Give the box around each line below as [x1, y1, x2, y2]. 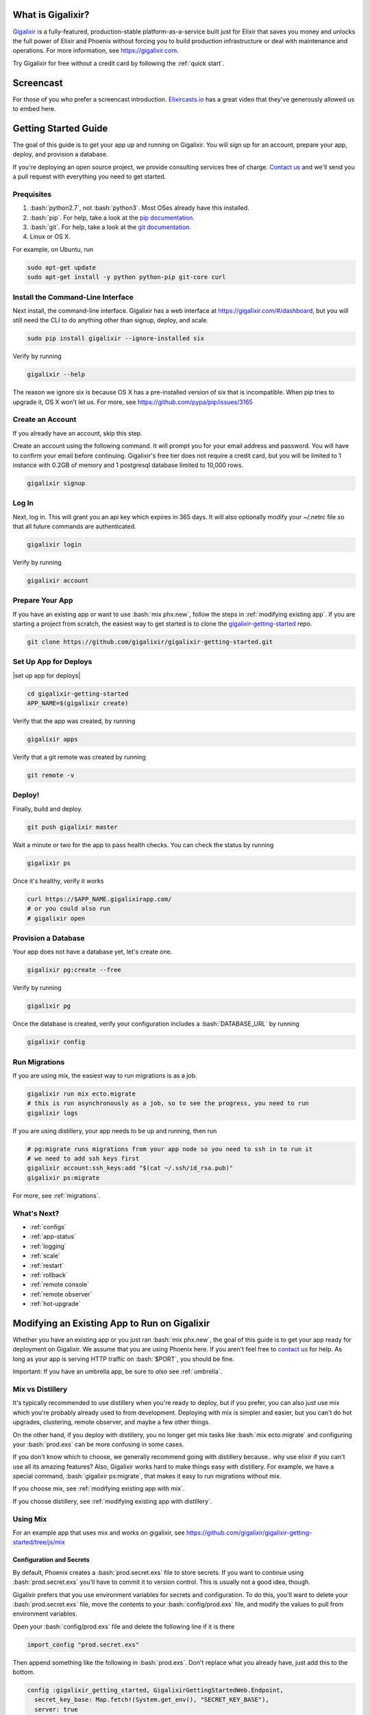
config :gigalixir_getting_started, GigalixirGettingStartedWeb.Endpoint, [27, 1686, 284, 1694]
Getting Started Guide [12, 122, 108, 134]
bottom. [12, 1668, 35, 1677]
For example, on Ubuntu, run [12, 245, 94, 253]
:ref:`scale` [29, 1252, 61, 1260]
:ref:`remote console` [29, 1280, 89, 1289]
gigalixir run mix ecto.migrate [27, 1089, 136, 1098]
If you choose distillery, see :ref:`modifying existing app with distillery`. [12, 1497, 212, 1505]
